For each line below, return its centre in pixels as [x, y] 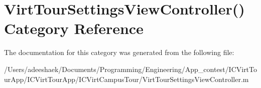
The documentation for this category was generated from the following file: [119, 52]
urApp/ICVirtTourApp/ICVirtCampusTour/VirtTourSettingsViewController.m [126, 79]
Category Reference [74, 28]
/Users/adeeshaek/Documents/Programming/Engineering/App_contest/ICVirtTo [131, 69]
